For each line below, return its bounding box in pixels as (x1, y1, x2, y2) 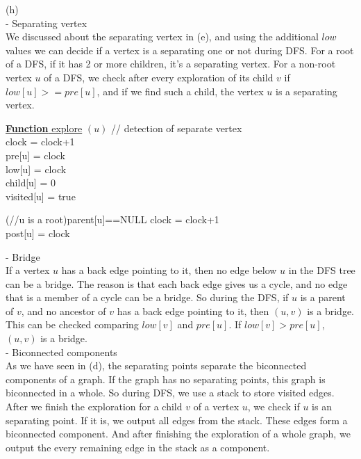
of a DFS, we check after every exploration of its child (44, 70, 274, 84)
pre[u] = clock (6, 147, 65, 162)
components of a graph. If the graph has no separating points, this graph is (6, 371, 326, 386)
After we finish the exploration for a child (6, 399, 183, 414)
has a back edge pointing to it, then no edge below (61, 263, 277, 277)
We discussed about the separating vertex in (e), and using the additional (6, 29, 319, 44)
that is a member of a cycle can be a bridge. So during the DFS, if (6, 290, 289, 305)
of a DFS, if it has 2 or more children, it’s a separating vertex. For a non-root (6, 56, 336, 71)
